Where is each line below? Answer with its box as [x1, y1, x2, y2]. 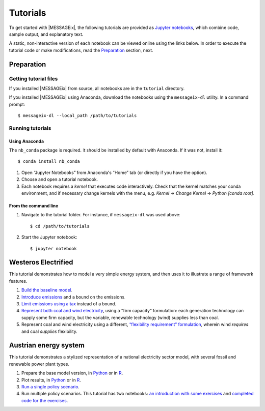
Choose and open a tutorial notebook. [21, 176, 98, 182]
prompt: [9, 101, 26, 107]
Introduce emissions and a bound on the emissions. [21, 294, 126, 300]
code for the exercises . [21, 397, 68, 403]
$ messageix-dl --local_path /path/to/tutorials [18, 113, 137, 118]
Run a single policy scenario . [21, 384, 79, 390]
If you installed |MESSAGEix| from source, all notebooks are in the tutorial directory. [9, 85, 185, 91]
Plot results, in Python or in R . [21, 377, 81, 383]
